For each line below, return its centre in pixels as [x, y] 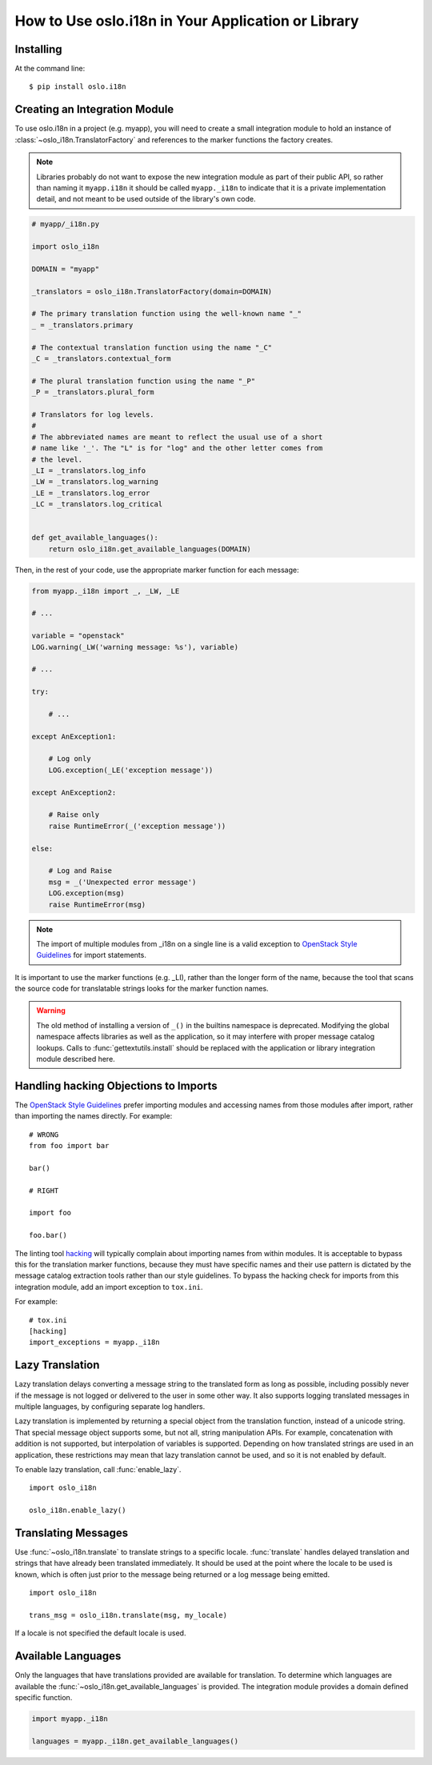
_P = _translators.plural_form [93, 392]
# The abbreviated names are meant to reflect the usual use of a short [177, 437]
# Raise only [74, 815]
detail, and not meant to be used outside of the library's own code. [146, 199]
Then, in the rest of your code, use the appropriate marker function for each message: [157, 570]
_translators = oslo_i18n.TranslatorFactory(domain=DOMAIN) [152, 291]
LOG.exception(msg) [87, 893]
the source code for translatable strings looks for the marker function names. [142, 989]
